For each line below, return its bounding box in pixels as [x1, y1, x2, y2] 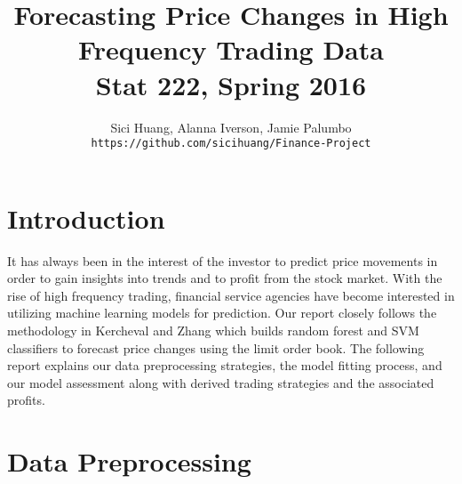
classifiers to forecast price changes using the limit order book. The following [7, 338, 425, 357]
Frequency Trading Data [78, 31, 384, 68]
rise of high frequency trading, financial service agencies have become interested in [7, 286, 455, 304]
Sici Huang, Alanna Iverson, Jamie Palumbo [110, 117, 352, 136]
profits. [7, 391, 45, 409]
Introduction [7, 199, 165, 236]
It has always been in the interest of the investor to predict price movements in [7, 251, 438, 270]
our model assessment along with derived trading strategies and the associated [7, 373, 434, 391]
